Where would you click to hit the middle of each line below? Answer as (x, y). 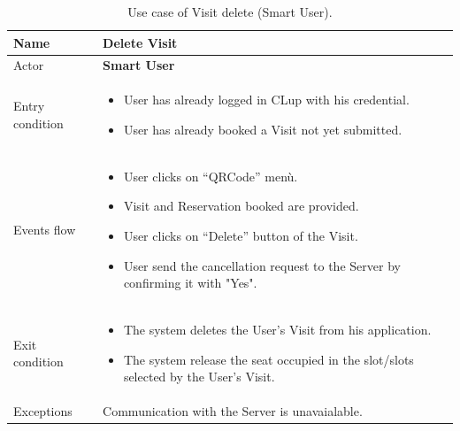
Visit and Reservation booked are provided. (241, 206)
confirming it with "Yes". (190, 283)
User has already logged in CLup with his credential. (266, 100)
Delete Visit (140, 42)
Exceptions (43, 410)
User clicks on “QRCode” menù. (211, 176)
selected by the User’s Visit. (199, 377)
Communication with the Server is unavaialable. (233, 410)
